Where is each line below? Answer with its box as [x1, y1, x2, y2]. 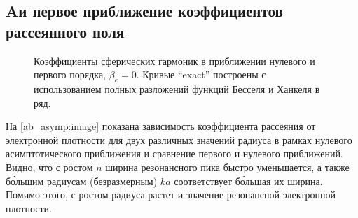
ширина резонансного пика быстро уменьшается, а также [105, 159, 350, 174]
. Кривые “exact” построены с [136, 67, 266, 82]
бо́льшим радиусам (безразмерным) [6, 173, 158, 188]
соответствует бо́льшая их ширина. [174, 173, 323, 188]
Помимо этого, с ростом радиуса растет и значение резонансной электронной [6, 187, 336, 202]
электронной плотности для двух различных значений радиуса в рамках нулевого [6, 132, 352, 147]
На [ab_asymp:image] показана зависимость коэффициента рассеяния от [6, 119, 316, 133]
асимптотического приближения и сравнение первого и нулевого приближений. [6, 146, 343, 161]
